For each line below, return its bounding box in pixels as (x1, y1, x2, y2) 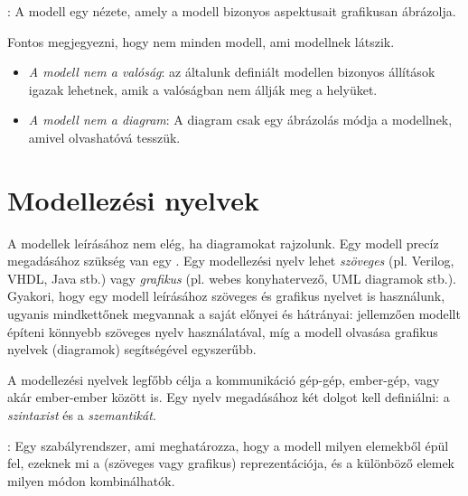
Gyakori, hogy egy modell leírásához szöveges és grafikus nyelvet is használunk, (7, 286, 445, 305)
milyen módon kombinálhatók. (7, 471, 175, 490)
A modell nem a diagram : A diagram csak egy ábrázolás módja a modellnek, (28, 110, 453, 129)
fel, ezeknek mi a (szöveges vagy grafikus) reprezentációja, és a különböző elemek (7, 454, 455, 473)
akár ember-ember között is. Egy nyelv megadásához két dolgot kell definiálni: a (7, 388, 450, 407)
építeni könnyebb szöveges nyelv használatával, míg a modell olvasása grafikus (7, 322, 438, 341)
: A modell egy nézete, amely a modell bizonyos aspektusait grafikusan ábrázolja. (7, 2, 456, 20)
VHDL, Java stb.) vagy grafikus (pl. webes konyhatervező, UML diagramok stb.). (7, 268, 456, 287)
